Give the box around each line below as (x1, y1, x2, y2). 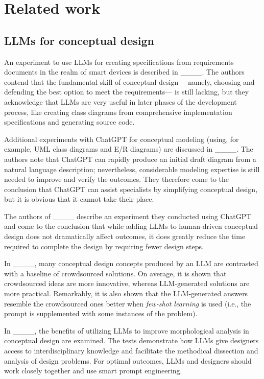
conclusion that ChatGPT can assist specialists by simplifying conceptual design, (4, 183, 258, 194)
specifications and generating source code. (4, 116, 135, 127)
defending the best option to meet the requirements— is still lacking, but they (4, 86, 249, 97)
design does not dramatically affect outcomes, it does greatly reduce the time (4, 231, 246, 242)
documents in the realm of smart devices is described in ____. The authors (4, 66, 245, 77)
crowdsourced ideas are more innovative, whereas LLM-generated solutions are (4, 278, 250, 289)
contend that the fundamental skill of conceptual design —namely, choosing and (4, 76, 255, 87)
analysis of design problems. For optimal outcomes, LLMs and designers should (4, 355, 252, 366)
